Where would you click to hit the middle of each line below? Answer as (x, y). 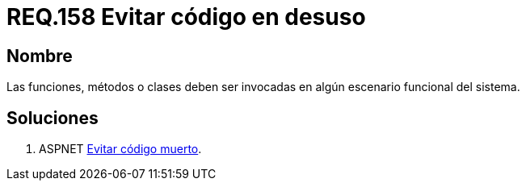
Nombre (40, 56)
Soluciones (53, 118)
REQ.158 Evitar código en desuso (186, 17)
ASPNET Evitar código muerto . (120, 149)
